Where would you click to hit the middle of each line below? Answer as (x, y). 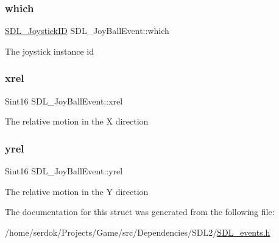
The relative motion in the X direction (77, 121)
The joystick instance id (49, 51)
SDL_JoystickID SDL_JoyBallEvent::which (87, 31)
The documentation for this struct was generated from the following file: (140, 212)
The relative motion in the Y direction (77, 191)
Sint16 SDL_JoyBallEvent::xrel (64, 101)
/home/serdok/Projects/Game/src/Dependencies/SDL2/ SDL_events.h (138, 232)
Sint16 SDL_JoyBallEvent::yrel (64, 171)
